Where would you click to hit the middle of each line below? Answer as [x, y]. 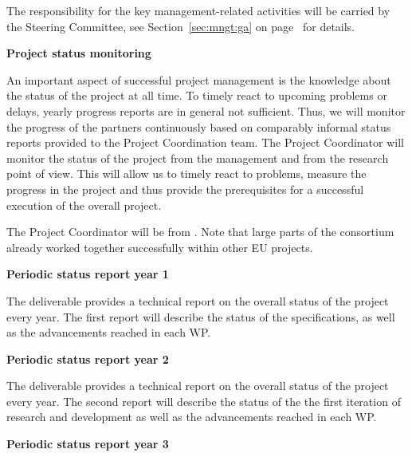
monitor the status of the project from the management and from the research [198, 158]
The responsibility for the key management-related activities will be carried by [198, 10]
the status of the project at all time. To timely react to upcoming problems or [197, 95]
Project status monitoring [79, 53]
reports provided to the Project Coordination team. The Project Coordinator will [205, 142]
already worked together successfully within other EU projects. [160, 247]
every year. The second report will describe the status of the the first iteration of [204, 401]
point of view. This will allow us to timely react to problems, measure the [186, 173]
